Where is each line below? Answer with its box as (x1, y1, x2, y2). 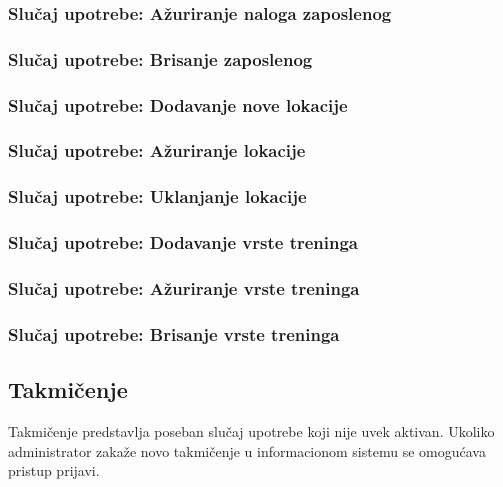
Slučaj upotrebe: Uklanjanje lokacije (8, 184, 307, 209)
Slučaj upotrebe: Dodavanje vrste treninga (8, 230, 358, 255)
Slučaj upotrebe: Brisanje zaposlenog (8, 46, 313, 71)
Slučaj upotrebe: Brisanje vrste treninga (8, 321, 340, 346)
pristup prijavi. (8, 460, 100, 481)
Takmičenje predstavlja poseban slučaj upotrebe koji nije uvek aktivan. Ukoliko (8, 420, 495, 441)
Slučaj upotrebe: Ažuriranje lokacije (8, 138, 306, 163)
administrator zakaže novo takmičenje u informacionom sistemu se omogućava (8, 440, 486, 461)
